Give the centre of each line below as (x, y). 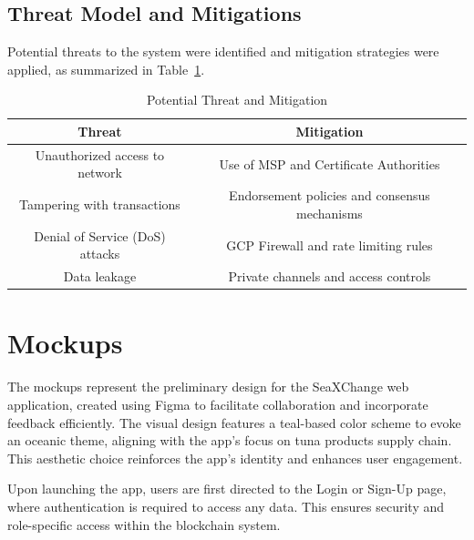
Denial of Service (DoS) (100, 235)
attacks (100, 254)
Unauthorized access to (100, 154)
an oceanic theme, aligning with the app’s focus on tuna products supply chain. (230, 440)
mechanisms (330, 213)
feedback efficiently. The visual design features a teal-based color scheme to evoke (234, 422)
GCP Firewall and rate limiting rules (330, 245)
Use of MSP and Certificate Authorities (330, 163)
